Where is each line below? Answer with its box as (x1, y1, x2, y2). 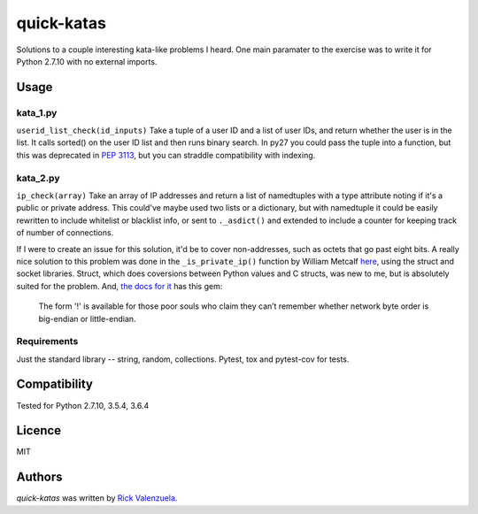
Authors (16, 470, 63, 485)
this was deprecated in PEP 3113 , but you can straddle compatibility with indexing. (16, 150, 316, 160)
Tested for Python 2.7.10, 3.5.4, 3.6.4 (16, 400, 150, 410)
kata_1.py (16, 106, 58, 119)
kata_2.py (16, 172, 60, 184)
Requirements (16, 335, 79, 348)
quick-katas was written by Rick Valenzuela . (16, 493, 178, 503)
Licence (16, 423, 62, 438)
